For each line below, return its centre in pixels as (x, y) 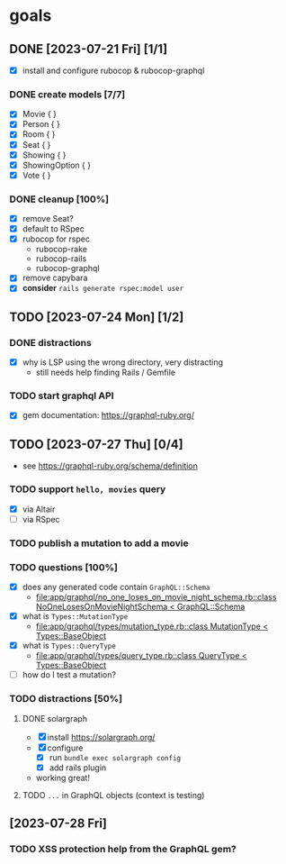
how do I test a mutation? (69, 675)
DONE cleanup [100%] (59, 199)
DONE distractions (50, 342)
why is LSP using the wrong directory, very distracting (122, 362)
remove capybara (55, 278)
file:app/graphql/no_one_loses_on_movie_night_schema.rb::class (156, 597)
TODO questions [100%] (64, 567)
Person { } (41, 124)
